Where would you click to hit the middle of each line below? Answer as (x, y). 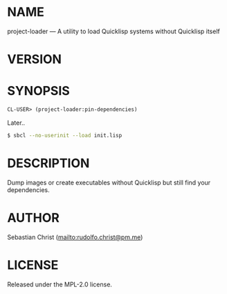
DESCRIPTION (48, 163)
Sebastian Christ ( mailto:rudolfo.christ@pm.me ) (75, 237)
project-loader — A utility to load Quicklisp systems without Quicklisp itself (113, 31)
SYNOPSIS (39, 91)
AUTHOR (34, 217)
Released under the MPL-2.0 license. (60, 284)
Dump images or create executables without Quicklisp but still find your (109, 182)
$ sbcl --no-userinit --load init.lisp (65, 135)
